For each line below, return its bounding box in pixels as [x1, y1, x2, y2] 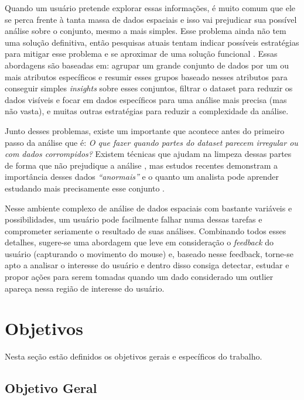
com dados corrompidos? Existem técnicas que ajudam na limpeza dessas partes [5, 148, 292, 160]
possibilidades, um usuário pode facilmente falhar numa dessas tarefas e [5, 213, 262, 225]
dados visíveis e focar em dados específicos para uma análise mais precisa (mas [5, 93, 287, 105]
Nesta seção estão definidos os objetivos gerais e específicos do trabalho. [5, 350, 262, 363]
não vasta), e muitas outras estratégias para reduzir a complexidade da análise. [5, 105, 289, 117]
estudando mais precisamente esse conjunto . [5, 182, 165, 194]
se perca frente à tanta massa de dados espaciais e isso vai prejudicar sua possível [5, 13, 297, 25]
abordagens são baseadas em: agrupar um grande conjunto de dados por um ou [5, 59, 289, 71]
